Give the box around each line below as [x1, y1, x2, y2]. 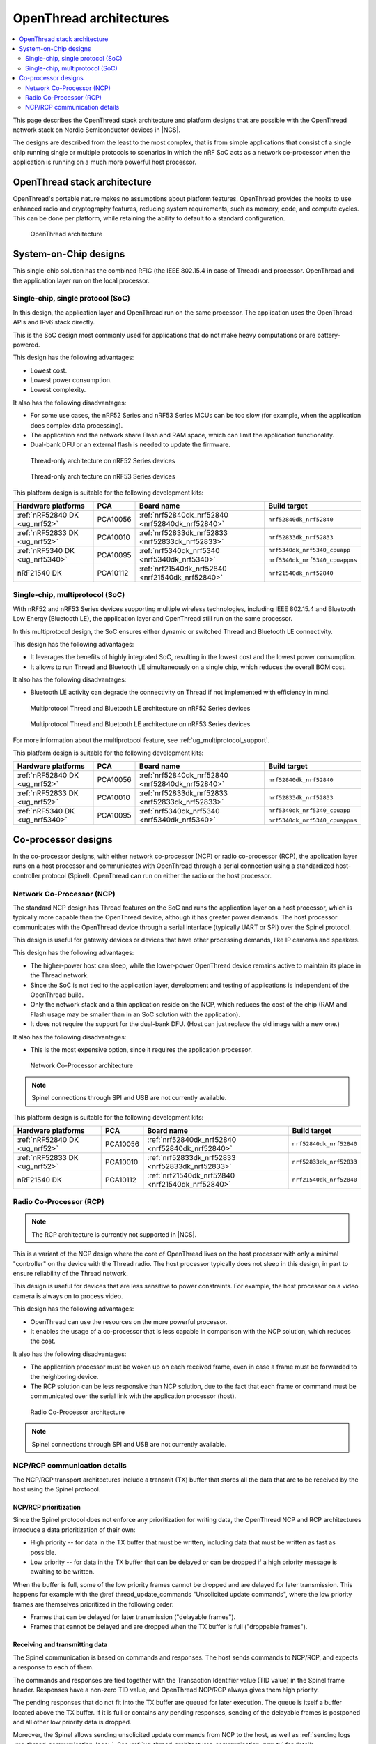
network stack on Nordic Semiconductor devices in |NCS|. [13, 126, 181, 134]
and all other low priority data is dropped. [13, 1718, 132, 1727]
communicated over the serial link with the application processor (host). [30, 1392, 237, 1400]
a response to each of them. [13, 1663, 94, 1671]
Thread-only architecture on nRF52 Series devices [30, 456, 175, 465]
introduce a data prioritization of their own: [13, 1525, 136, 1534]
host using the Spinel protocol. [13, 1485, 101, 1494]
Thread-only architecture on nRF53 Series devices [30, 472, 175, 481]
